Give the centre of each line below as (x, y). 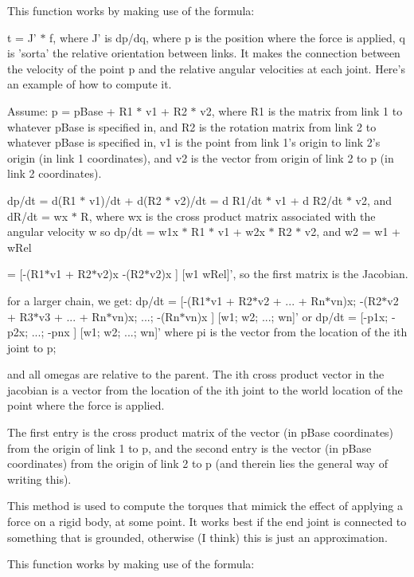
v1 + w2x (241, 232)
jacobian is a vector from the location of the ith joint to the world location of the (205, 389)
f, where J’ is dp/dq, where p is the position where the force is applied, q (227, 37)
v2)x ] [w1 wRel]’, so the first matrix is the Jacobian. (279, 274)
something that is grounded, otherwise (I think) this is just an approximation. (197, 537)
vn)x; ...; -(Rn (146, 316)
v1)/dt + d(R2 (125, 200)
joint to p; (32, 347)
